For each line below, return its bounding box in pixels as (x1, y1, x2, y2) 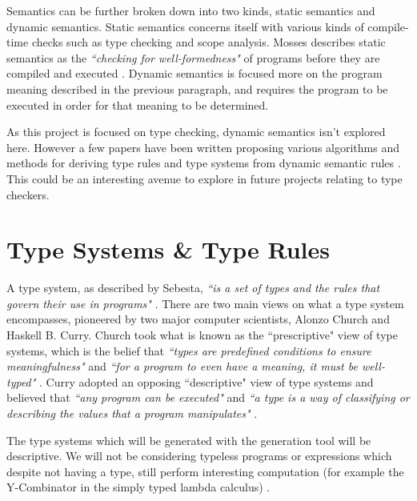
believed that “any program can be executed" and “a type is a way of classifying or (6, 389, 410, 406)
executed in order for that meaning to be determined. (6, 96, 269, 113)
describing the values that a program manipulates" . (6, 405, 258, 421)
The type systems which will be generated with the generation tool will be (6, 431, 371, 448)
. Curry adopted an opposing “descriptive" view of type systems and (39, 373, 374, 390)
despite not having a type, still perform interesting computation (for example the (6, 463, 404, 479)
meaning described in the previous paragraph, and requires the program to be (6, 80, 388, 97)
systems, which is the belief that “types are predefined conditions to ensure (6, 342, 371, 359)
